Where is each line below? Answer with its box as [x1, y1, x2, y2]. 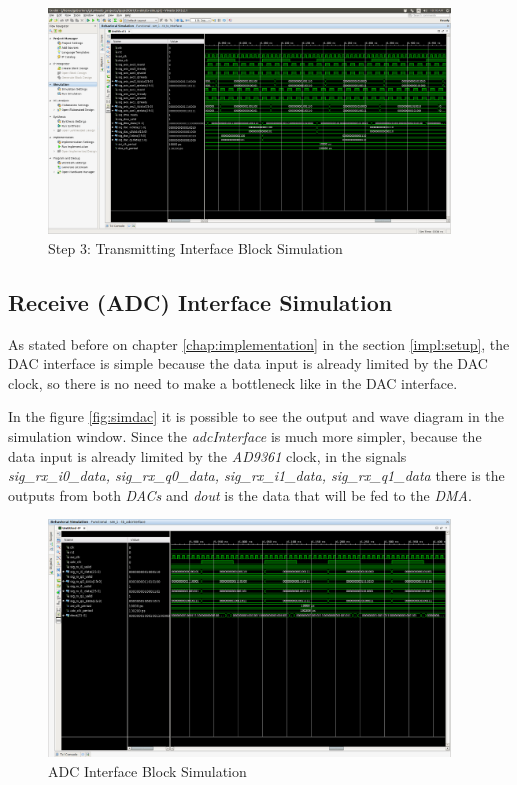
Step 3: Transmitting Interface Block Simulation [48, 237, 343, 258]
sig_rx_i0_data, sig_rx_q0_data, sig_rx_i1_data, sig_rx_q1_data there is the [8, 465, 505, 486]
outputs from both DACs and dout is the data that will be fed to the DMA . [8, 484, 472, 505]
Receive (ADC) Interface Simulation [8, 286, 393, 317]
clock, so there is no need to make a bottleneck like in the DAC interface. [8, 372, 458, 393]
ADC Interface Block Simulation [48, 760, 247, 781]
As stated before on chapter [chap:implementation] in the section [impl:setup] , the [8, 333, 510, 354]
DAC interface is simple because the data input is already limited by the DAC [8, 353, 488, 374]
